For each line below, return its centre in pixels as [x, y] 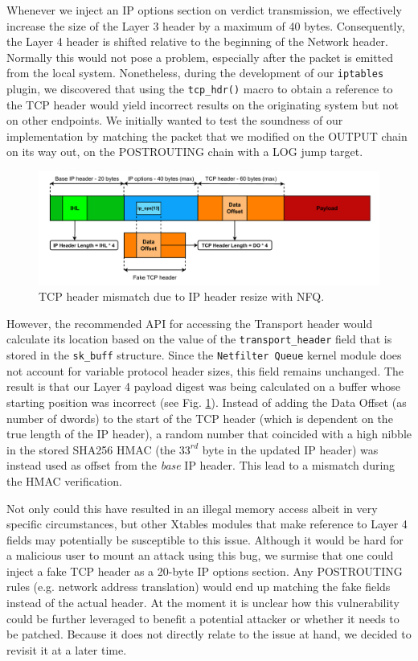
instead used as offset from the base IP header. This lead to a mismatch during [201, 465]
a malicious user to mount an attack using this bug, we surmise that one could [200, 555]
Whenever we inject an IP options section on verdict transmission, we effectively [204, 10]
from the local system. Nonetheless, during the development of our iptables [195, 73]
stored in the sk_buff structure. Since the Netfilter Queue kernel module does [204, 355]
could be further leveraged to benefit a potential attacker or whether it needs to [203, 618]
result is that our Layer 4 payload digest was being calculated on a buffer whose [203, 386]
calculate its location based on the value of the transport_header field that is [199, 339]
